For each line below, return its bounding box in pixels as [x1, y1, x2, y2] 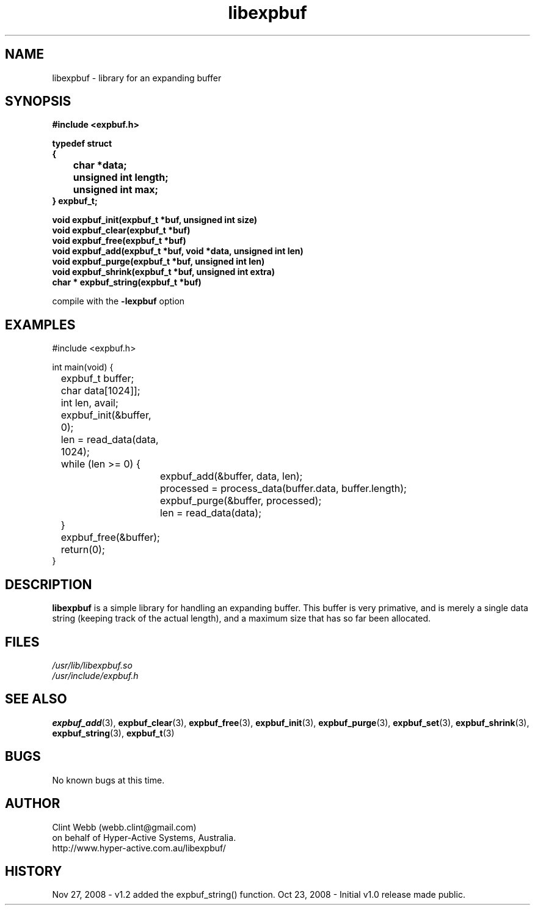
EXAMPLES [5, 317, 76, 332]
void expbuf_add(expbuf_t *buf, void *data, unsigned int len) [52, 246, 304, 257]
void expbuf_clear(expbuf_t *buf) [52, 225, 191, 236]
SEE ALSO [5, 691, 67, 707]
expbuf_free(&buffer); [60, 531, 160, 544]
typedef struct [52, 138, 112, 149]
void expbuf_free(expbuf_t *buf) [52, 235, 186, 246]
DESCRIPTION [5, 576, 92, 592]
